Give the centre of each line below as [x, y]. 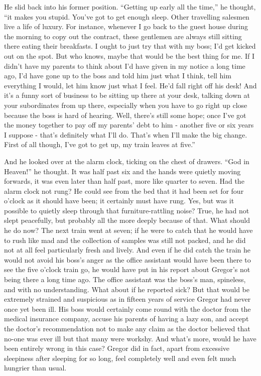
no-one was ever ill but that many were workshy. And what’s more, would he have [130, 338]
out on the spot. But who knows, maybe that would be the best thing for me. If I [129, 55]
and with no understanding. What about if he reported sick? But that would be [127, 289]
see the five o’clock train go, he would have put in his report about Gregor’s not [127, 269]
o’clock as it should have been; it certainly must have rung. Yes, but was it [119, 201]
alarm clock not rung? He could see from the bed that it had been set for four [124, 191]
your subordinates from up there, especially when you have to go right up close [126, 105]
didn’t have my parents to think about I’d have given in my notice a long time [125, 66]
